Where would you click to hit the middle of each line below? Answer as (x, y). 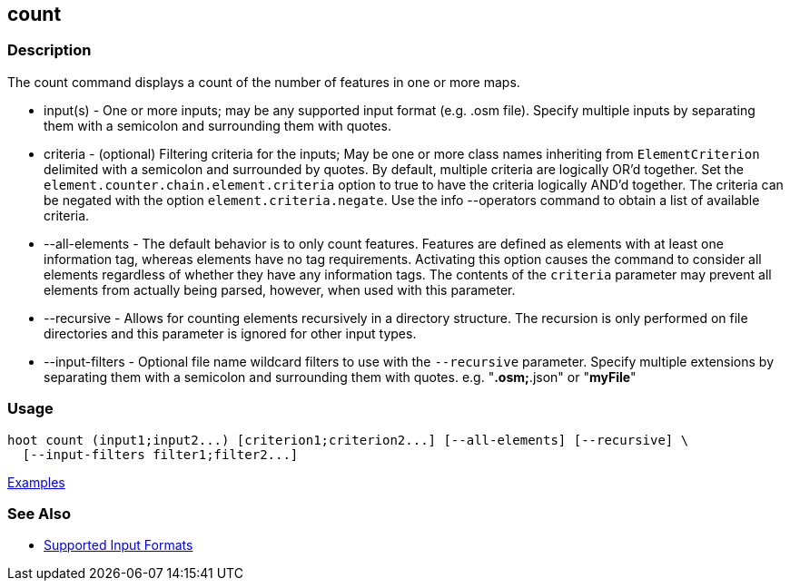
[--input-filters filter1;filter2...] (160, 454)
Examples (36, 482)
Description (49, 50)
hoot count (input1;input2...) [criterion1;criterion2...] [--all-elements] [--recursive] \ (348, 440)
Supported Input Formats (118, 545)
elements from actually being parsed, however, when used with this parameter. (280, 289)
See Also (39, 513)
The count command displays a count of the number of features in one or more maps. (264, 82)
